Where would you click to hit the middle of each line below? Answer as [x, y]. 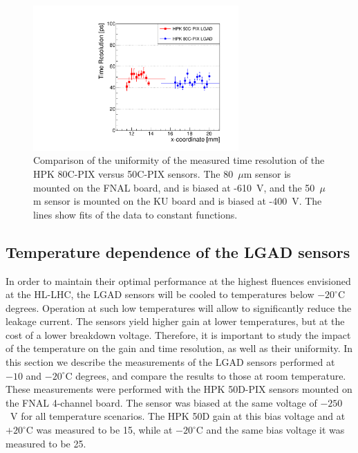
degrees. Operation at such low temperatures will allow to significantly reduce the [179, 307]
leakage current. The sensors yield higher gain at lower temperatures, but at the [175, 321]
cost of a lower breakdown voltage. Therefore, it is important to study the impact [178, 334]
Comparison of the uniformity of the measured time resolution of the [179, 160]
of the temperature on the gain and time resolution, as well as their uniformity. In [179, 348]
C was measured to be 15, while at [99, 430]
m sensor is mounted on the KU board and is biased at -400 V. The [178, 201]
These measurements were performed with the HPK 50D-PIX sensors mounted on [179, 389]
